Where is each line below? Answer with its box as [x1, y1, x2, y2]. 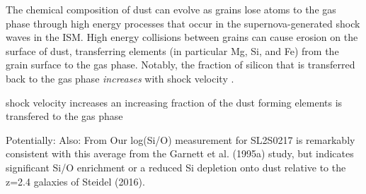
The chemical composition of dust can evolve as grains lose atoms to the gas [6, 2, 336, 16]
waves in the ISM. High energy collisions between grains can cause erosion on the [6, 30, 358, 44]
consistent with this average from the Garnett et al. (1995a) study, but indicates [6, 146, 354, 161]
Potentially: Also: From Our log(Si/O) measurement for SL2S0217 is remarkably [6, 132, 355, 147]
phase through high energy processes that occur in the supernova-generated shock [6, 16, 360, 30]
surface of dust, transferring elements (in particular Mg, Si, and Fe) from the [6, 43, 339, 58]
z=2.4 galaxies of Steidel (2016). [6, 174, 145, 188]
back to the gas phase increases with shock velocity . [6, 71, 234, 85]
